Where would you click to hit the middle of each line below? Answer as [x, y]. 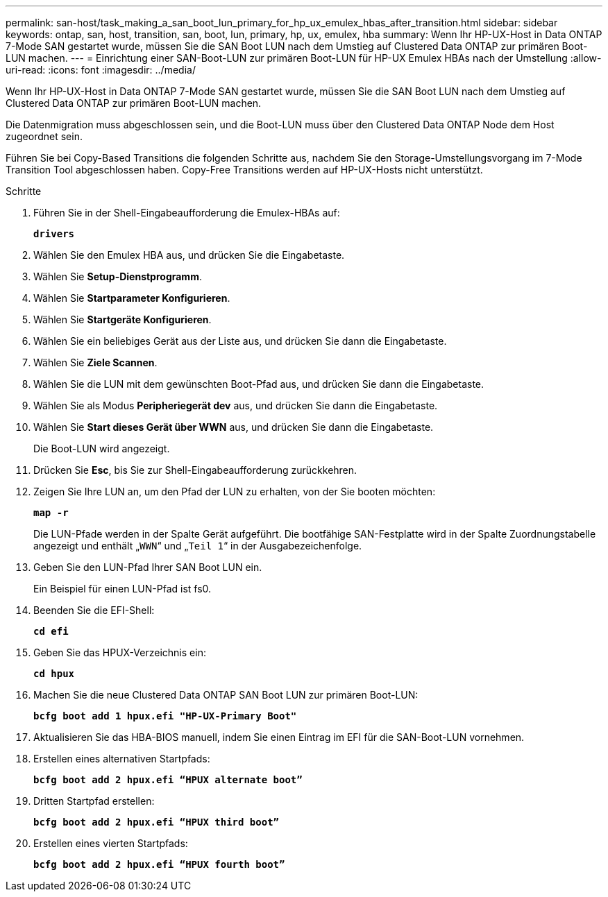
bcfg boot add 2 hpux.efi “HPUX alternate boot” [168, 780]
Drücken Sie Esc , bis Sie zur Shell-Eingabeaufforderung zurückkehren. [195, 470]
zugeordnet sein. [44, 136]
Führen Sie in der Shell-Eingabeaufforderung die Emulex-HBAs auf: [187, 213]
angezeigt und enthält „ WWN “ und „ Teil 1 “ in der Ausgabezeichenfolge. [198, 546]
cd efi [51, 631]
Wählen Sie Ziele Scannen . [95, 362]
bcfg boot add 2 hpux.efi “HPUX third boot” [157, 822]
